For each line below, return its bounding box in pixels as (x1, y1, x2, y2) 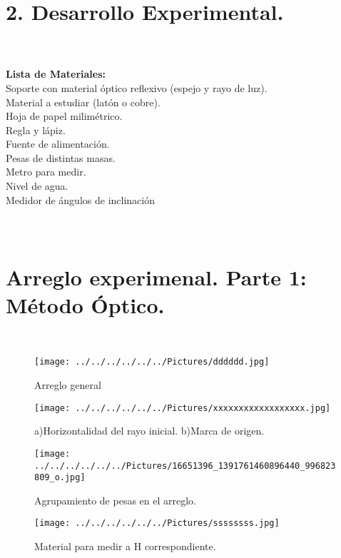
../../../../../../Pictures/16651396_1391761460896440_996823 (34, 460, 336, 471)
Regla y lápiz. (6, 122, 66, 137)
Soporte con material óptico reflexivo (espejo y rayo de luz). (6, 80, 268, 95)
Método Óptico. (6, 290, 165, 319)
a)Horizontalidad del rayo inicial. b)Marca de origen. (34, 423, 265, 438)
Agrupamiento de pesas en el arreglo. (34, 492, 196, 507)
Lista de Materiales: (6, 66, 106, 81)
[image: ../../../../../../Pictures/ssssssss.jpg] (34, 518, 280, 529)
